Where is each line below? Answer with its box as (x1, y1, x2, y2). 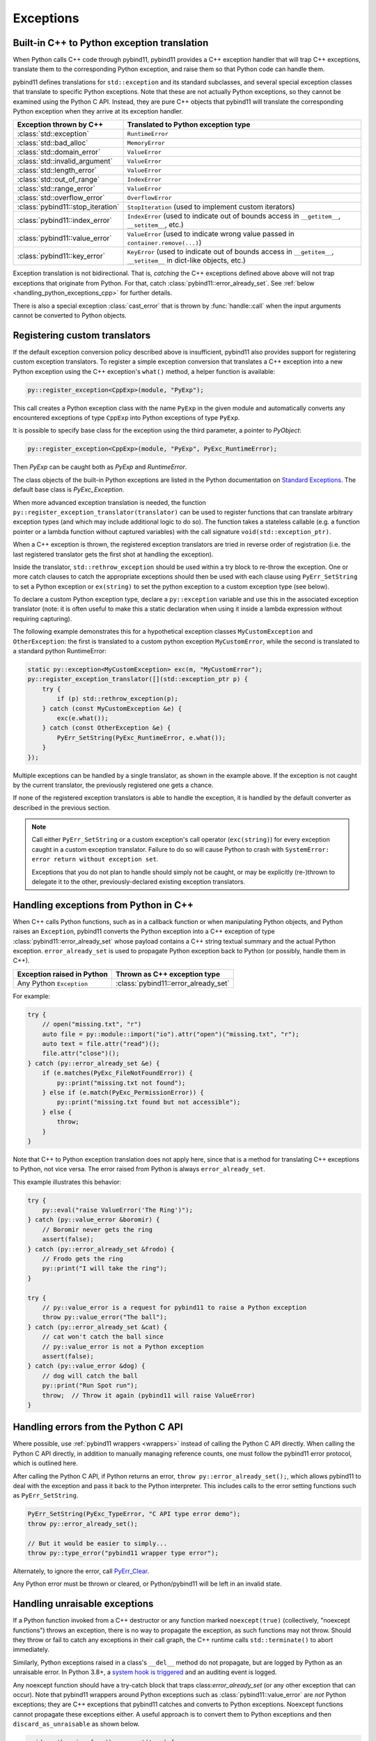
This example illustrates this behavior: (13, 1178, 122, 1186)
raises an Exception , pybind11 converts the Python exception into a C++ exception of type (13, 927, 275, 936)
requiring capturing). (13, 614, 72, 623)
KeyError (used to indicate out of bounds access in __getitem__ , (127, 247, 334, 257)
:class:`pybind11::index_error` (17, 216, 112, 226)
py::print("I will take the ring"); (42, 1265, 167, 1272)
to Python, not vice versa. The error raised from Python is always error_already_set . (13, 1165, 266, 1173)
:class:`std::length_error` (17, 166, 97, 175)
